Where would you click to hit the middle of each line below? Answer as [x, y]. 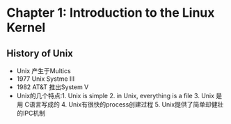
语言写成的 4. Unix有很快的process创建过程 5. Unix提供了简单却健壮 [126, 104]
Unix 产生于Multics [43, 71]
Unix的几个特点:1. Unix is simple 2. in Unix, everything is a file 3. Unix [115, 96]
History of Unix [40, 53]
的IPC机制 [31, 113]
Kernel [26, 28]
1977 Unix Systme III [46, 79]
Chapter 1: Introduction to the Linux [111, 13]
